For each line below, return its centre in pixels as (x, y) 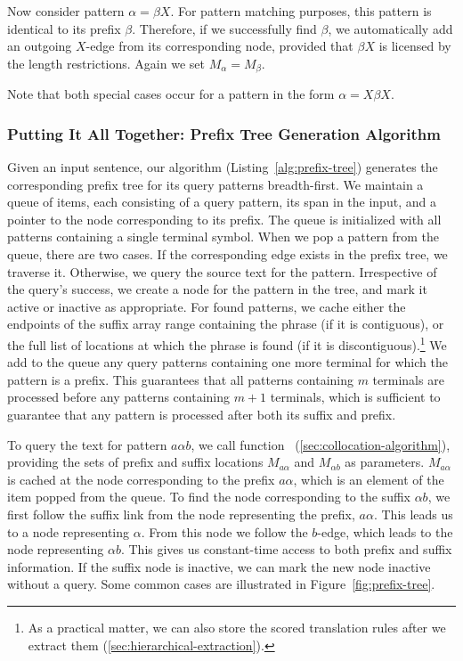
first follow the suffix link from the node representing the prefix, (181, 514)
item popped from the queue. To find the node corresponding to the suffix (209, 497)
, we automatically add (390, 28)
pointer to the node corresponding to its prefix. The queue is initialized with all (224, 219)
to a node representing (69, 531)
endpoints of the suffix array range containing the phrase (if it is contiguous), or (226, 324)
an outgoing (40, 46)
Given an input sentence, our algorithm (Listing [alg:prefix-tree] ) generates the (223, 167)
